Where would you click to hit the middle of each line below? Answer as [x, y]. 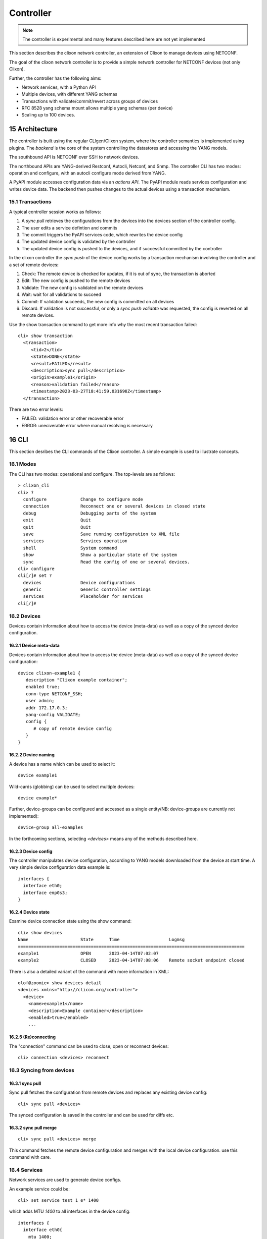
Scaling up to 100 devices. [48, 115]
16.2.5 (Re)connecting [33, 1037]
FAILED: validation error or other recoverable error [72, 418]
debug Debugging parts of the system [89, 513]
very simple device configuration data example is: [60, 867]
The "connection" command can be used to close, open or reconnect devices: [89, 1046]
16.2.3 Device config [31, 851]
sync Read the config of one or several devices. [107, 562]
